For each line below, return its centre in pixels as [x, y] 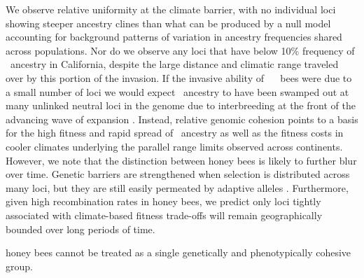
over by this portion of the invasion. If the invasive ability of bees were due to [179, 77]
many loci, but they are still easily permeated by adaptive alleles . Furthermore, [177, 187]
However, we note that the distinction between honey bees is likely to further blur [181, 160]
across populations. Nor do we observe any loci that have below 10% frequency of [180, 50]
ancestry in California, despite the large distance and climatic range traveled [174, 64]
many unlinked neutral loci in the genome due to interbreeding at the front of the [181, 105]
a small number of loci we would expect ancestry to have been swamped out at [177, 91]
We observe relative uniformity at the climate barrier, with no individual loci [171, 9]
